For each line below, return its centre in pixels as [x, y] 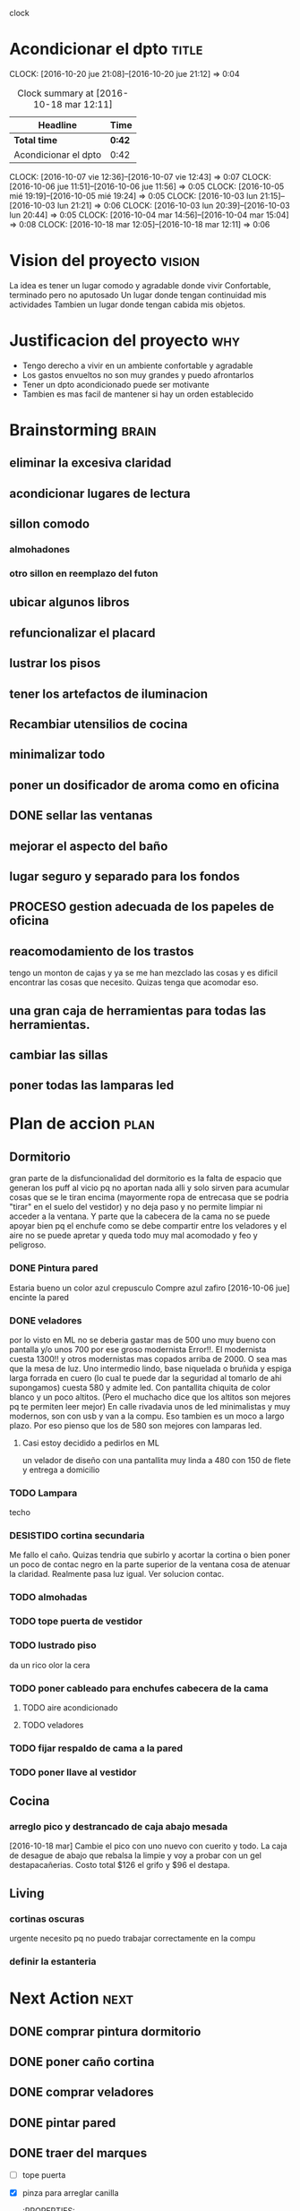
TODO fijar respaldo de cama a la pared [96, 1748]
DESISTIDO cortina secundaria [77, 1536]
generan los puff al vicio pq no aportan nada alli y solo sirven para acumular [149, 1188]
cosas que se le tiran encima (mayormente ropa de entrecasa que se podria [149, 1197]
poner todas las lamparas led [92, 1086]
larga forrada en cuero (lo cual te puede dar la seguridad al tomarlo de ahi [146, 1377]
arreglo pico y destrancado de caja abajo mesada [119, 1827]
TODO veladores [53, 1725]
